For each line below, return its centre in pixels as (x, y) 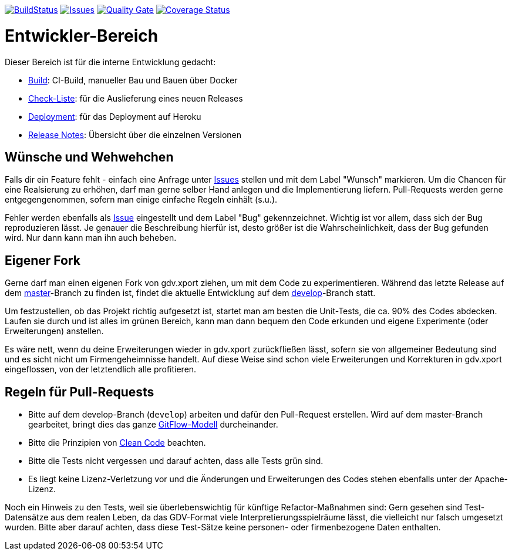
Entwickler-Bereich (82, 36)
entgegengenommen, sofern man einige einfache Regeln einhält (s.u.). (141, 200)
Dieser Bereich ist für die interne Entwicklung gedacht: (110, 62)
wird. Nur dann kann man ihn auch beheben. (91, 238)
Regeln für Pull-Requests (80, 392)
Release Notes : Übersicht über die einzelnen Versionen (135, 134)
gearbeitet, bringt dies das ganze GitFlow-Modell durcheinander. (153, 425)
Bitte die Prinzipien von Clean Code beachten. (117, 443)
